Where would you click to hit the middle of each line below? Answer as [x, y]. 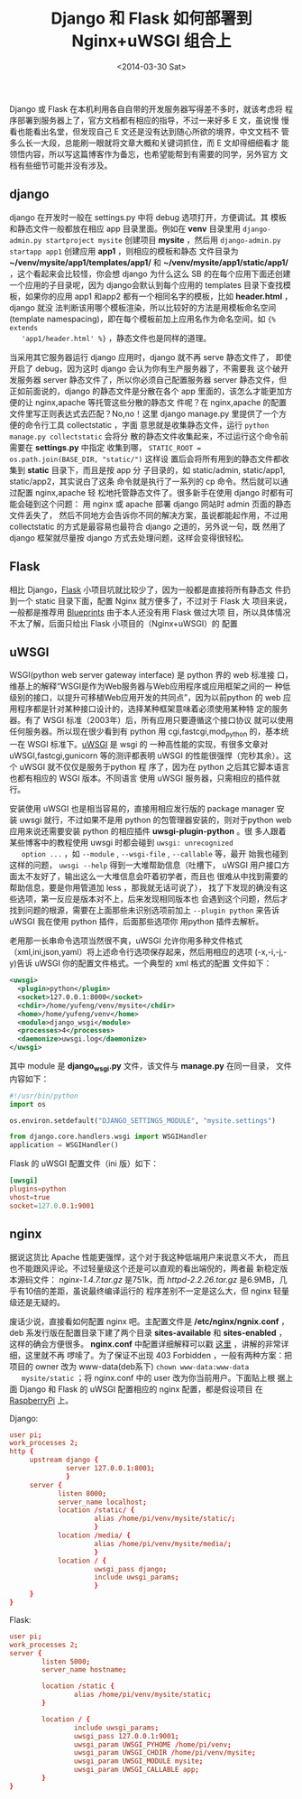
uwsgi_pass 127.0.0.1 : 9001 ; [126, 1736]
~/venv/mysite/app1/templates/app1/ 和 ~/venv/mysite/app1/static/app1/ [149, 262]
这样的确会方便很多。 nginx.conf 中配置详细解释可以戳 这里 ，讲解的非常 [145, 1344]
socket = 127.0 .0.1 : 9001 [52, 1206]
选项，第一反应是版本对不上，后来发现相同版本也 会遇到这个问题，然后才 [152, 899]
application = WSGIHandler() [64, 1145]
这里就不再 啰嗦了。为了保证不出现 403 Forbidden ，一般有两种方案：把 [159, 1355]
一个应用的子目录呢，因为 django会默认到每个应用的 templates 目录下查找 [146, 284]
